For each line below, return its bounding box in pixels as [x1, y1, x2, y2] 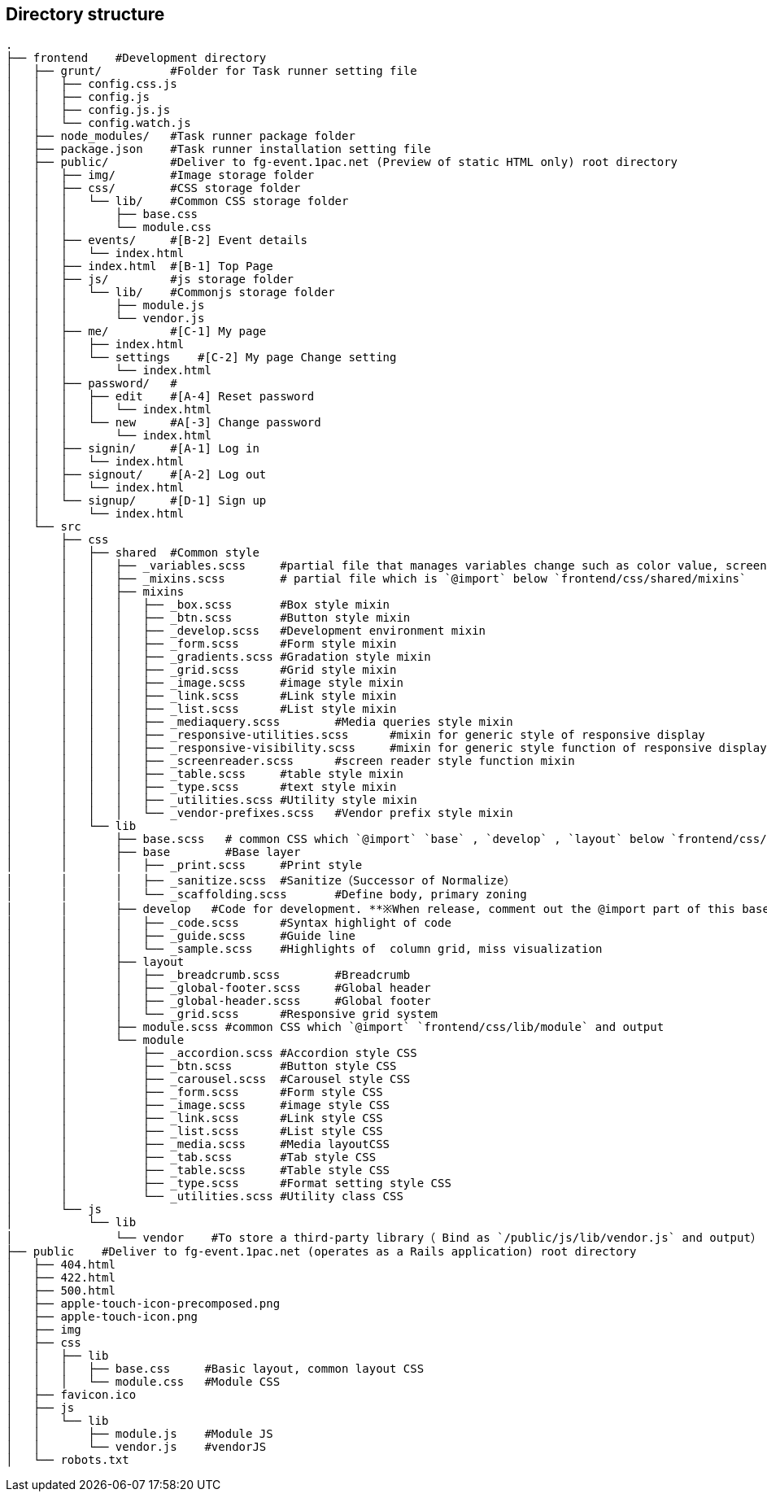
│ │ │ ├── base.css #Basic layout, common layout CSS [6, 1362, 425, 1376]
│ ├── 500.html [6, 1284, 115, 1298]
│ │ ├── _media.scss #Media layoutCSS [6, 1138, 390, 1151]
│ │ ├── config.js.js [6, 103, 171, 117]
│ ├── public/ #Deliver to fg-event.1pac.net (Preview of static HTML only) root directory [6, 155, 678, 169]
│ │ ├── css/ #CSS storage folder [6, 181, 301, 195]
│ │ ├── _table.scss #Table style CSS [6, 1164, 390, 1177]
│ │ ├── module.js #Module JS [6, 1427, 273, 1441]
